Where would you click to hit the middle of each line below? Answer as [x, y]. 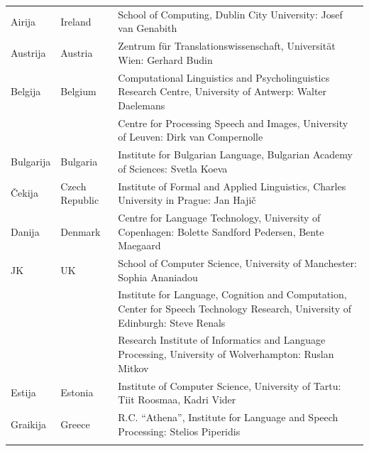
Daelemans [142, 105]
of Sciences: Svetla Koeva [173, 168]
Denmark [81, 231]
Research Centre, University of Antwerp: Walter [222, 91]
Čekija [24, 193]
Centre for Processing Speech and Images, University [233, 123]
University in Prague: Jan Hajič [187, 200]
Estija [23, 392]
